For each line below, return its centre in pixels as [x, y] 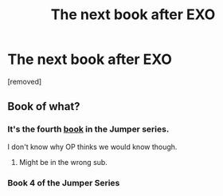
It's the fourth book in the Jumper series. [88, 129]
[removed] [25, 81]
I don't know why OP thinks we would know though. [92, 147]
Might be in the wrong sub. [63, 162]
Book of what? [44, 106]
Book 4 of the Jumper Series [64, 182]
